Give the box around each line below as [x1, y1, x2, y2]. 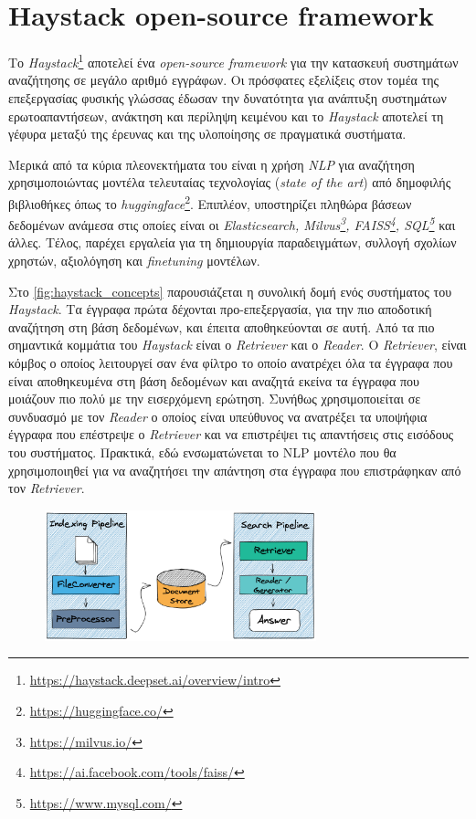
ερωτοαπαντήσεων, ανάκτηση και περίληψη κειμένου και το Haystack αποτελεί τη [8, 106, 444, 125]
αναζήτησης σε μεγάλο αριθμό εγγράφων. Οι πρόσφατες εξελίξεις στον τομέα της [8, 70, 439, 89]
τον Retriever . [8, 478, 85, 498]
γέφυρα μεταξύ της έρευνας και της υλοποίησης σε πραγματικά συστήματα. [8, 124, 407, 143]
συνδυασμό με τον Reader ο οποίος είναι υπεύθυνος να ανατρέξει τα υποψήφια [8, 406, 428, 425]
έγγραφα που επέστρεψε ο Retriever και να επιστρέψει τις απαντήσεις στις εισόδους [8, 425, 454, 444]
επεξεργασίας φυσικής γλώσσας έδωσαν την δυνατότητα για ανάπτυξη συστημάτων [8, 88, 447, 107]
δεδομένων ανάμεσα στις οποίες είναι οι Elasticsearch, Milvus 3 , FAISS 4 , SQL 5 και [8, 213, 456, 234]
